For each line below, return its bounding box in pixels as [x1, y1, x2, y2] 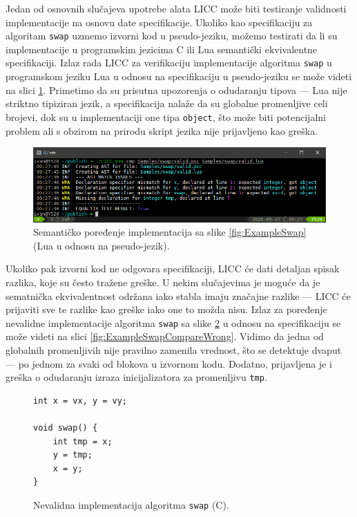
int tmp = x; [52, 436, 113, 446]
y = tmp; [52, 450, 93, 460]
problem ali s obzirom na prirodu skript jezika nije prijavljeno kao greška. [6, 123, 318, 138]
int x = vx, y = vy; [33, 395, 128, 406]
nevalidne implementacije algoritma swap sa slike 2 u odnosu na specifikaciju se [6, 315, 341, 330]
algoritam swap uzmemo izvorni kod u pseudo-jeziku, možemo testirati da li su [6, 28, 338, 43]
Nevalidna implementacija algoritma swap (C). [33, 498, 229, 512]
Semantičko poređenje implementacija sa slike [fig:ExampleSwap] [33, 225, 307, 239]
